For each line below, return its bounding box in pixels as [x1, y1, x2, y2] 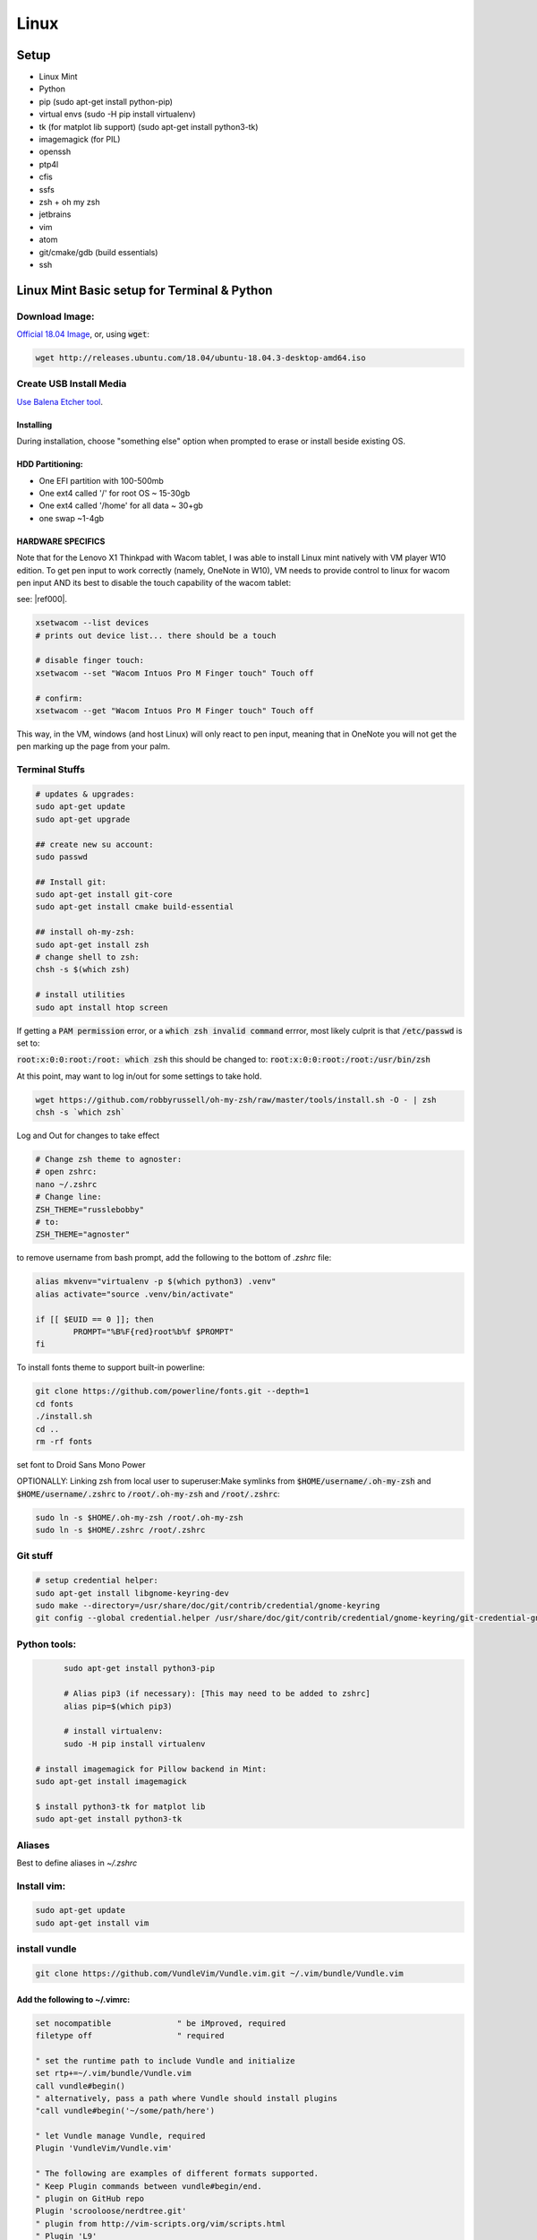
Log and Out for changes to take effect [16, 1130, 160, 1142]
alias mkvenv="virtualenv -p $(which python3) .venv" [35, 1277, 277, 1287]
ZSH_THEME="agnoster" [35, 1229, 131, 1240]
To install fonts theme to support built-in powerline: [16, 1362, 206, 1373]
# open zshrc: [35, 1167, 98, 1177]
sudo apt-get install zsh [35, 939, 149, 950]
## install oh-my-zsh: [35, 927, 135, 937]
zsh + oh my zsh [38, 196, 100, 207]
